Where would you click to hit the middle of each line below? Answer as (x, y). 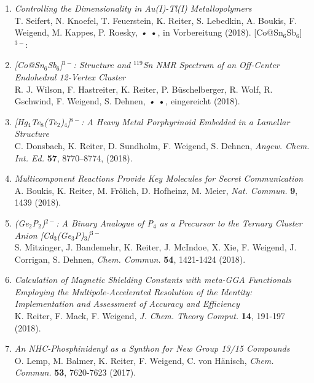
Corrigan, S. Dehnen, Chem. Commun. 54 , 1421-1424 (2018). (130, 259)
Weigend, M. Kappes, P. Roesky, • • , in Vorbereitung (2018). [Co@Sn (149, 32)
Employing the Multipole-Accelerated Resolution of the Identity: (133, 291)
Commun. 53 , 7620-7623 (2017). (75, 372)
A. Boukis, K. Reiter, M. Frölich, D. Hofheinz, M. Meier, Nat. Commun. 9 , (156, 190)
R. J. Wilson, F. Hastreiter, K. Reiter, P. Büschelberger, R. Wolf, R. (143, 89)
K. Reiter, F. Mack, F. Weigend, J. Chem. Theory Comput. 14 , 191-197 (150, 316)
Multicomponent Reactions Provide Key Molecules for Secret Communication (159, 178)
